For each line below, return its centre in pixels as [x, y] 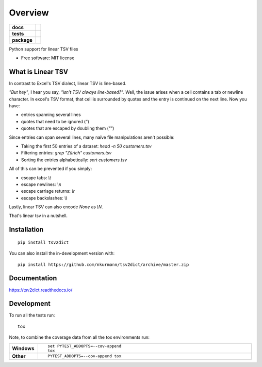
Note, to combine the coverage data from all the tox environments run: [79, 337]
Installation [26, 230]
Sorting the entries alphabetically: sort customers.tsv [74, 160]
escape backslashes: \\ [44, 198]
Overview [29, 13]
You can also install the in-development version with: [62, 253]
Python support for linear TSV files [44, 49]
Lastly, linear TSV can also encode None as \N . [56, 207]
